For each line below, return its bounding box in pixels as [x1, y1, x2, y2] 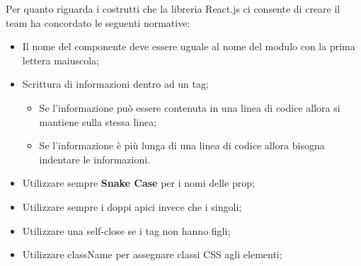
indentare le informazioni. [39, 151, 151, 166]
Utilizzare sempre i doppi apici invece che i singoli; [22, 199, 242, 214]
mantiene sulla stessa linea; [39, 114, 157, 129]
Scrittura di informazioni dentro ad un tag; [22, 76, 209, 91]
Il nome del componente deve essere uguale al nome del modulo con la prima [22, 39, 355, 54]
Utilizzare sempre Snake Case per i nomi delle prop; [22, 175, 255, 190]
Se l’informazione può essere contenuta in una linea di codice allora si [39, 100, 340, 115]
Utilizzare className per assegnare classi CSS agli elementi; [22, 247, 282, 262]
